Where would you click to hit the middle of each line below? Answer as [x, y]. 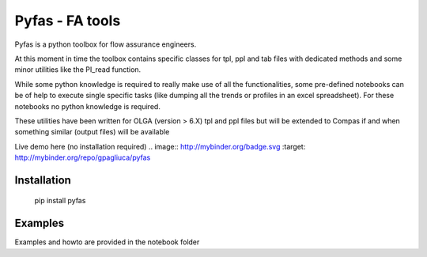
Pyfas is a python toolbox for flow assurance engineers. [106, 44]
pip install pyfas [60, 201]
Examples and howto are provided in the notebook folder [107, 242]
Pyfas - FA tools [68, 21]
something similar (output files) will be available [92, 132]
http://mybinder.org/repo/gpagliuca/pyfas [83, 157]
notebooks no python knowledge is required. [88, 106]
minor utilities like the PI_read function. [78, 70]
